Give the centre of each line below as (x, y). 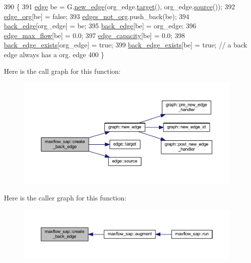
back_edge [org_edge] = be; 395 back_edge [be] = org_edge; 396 (100, 26)
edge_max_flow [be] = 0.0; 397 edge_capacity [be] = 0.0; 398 (95, 35)
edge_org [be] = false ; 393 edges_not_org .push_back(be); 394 (97, 16)
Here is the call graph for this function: (62, 71)
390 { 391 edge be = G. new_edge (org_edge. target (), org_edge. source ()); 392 (120, 6)
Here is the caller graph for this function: (65, 198)
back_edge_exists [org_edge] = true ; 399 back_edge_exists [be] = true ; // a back (126, 45)
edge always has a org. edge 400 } (54, 54)
